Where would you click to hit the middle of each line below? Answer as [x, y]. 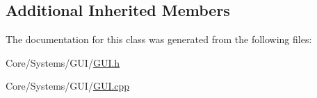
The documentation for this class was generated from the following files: [159, 39]
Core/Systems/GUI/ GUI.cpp [68, 86]
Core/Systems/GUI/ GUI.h [63, 62]
